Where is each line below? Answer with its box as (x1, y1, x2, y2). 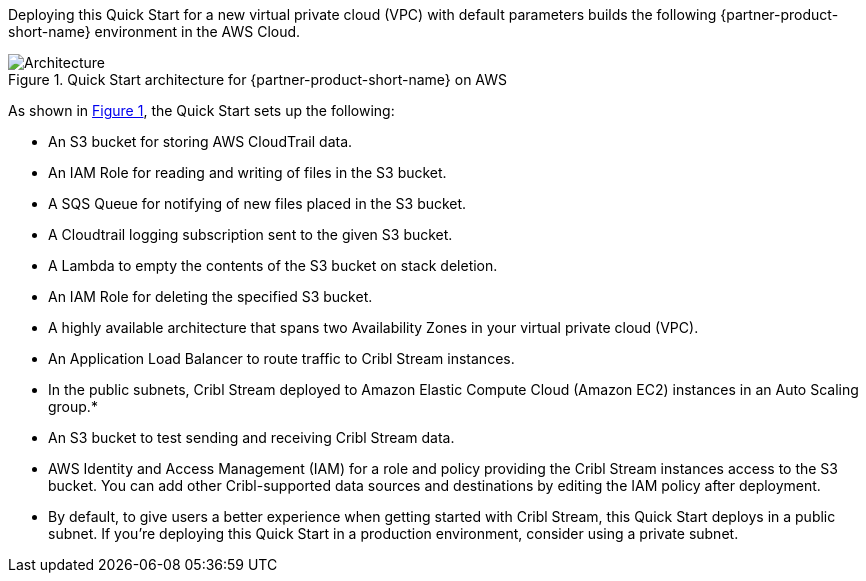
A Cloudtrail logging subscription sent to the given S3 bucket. (48, 226, 453, 243)
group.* (48, 398, 98, 415)
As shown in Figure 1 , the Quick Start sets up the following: (8, 102, 395, 119)
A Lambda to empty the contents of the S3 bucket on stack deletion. (48, 257, 498, 274)
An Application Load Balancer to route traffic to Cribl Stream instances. (48, 350, 515, 367)
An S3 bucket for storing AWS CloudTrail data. (48, 133, 353, 150)
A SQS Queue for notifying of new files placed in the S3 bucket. (48, 195, 467, 212)
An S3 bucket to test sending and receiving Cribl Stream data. (48, 429, 455, 446)
